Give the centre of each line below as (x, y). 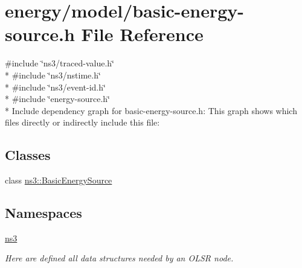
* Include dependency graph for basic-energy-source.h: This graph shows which (151, 110)
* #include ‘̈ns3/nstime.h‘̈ (53, 75)
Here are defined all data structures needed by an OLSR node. (119, 258)
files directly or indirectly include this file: (82, 122)
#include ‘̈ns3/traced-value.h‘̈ (59, 63)
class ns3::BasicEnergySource (59, 180)
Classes (28, 155)
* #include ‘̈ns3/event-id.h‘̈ (55, 87)
